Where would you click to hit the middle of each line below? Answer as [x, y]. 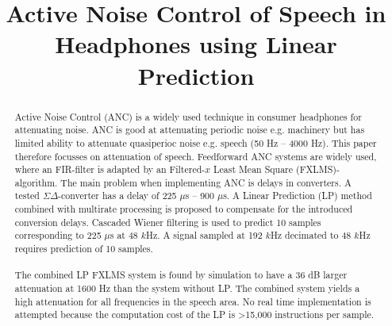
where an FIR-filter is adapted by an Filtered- [110, 169]
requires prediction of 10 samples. [84, 249]
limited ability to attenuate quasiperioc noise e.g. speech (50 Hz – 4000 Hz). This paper [196, 142]
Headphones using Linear [196, 44]
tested [27, 196]
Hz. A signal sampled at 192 [204, 235]
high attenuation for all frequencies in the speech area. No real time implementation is [193, 301]
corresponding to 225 [58, 235]
